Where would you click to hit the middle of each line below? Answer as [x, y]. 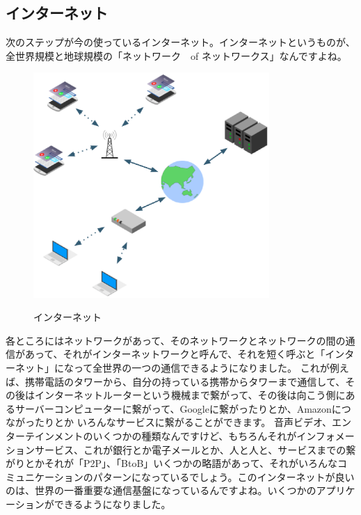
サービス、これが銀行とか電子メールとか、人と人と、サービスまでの [190, 449]
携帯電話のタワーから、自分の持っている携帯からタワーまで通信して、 [185, 381]
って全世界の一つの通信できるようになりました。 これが [201, 368]
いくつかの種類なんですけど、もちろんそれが [195, 436]
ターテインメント [45, 436]
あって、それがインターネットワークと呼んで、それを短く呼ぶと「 [175, 354]
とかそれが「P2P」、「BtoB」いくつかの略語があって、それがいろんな [181, 463]
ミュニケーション [45, 476]
